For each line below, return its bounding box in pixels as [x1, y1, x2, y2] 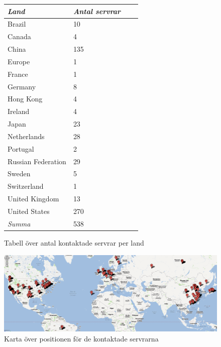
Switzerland [8, 181, 44, 191]
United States [8, 206, 50, 216]
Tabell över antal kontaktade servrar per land [4, 237, 144, 248]
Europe [8, 56, 30, 66]
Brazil [8, 19, 26, 29]
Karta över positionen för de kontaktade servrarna [4, 333, 159, 343]
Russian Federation [8, 156, 66, 166]
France [8, 68, 28, 79]
